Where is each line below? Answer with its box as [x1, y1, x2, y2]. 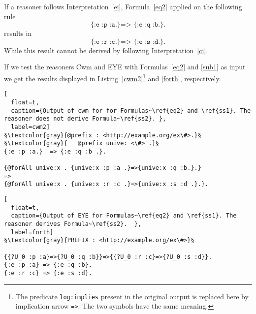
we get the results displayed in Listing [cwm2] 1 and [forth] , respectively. [4, 71, 221, 83]
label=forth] [11, 228, 54, 236]
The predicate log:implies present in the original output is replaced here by [15, 291, 249, 301]
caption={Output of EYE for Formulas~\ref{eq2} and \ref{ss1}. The [11, 212, 237, 220]
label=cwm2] [11, 123, 50, 130]
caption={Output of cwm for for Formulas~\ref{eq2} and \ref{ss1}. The [11, 107, 251, 114]
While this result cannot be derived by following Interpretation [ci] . [4, 45, 208, 55]
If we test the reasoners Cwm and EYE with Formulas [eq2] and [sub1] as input [4, 62, 246, 72]
